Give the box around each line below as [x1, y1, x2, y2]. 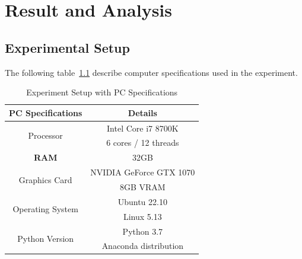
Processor [28, 129, 63, 142]
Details [128, 106, 157, 119]
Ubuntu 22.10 [117, 195, 167, 207]
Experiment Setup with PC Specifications [26, 86, 178, 98]
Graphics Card [18, 173, 72, 186]
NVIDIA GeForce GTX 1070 [90, 166, 195, 178]
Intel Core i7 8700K [107, 121, 179, 134]
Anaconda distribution [101, 239, 184, 252]
